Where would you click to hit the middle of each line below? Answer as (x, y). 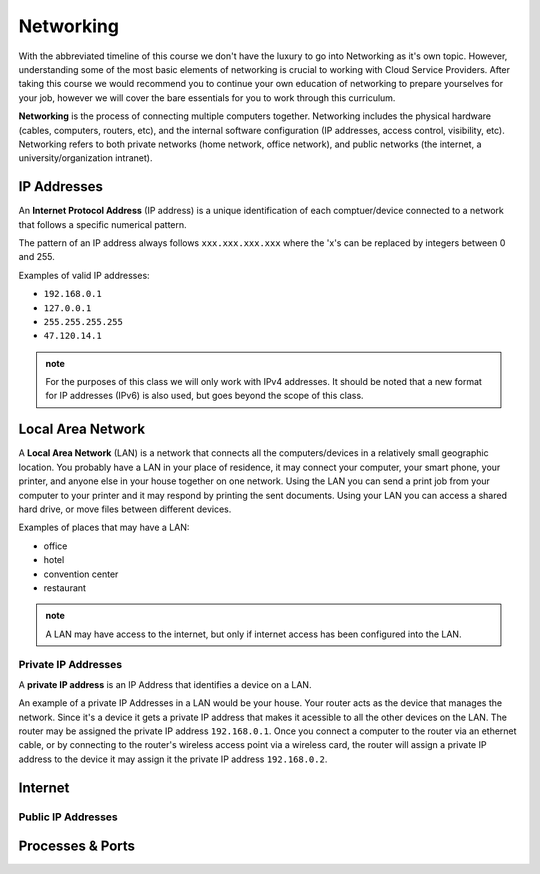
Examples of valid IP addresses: (84, 275)
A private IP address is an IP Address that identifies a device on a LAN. (165, 684)
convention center (81, 574)
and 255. (36, 257)
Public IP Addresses (68, 817)
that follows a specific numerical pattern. (102, 224)
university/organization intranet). (85, 158)
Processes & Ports (76, 846)
